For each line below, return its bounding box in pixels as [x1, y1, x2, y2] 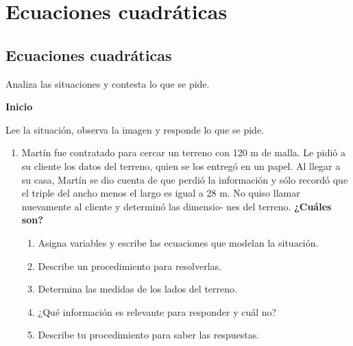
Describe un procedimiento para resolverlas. [38, 258, 221, 273]
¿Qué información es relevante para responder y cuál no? [38, 304, 277, 319]
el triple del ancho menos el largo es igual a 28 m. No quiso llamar [21, 186, 300, 200]
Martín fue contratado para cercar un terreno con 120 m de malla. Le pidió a [21, 145, 345, 160]
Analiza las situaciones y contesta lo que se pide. [5, 76, 210, 90]
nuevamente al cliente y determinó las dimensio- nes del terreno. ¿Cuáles [21, 199, 332, 213]
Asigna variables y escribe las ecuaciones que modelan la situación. [38, 235, 319, 249]
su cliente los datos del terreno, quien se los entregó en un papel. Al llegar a [21, 158, 341, 173]
